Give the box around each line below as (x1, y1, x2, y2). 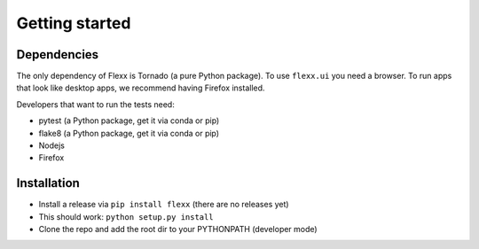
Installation (16, 175, 80, 191)
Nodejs (38, 140, 66, 151)
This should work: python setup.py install (38, 211, 214, 222)
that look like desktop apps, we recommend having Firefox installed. (16, 82, 265, 93)
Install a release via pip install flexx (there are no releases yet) (38, 199, 289, 210)
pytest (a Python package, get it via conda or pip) (38, 115, 220, 126)
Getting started (16, 13, 131, 33)
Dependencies (16, 47, 99, 62)
